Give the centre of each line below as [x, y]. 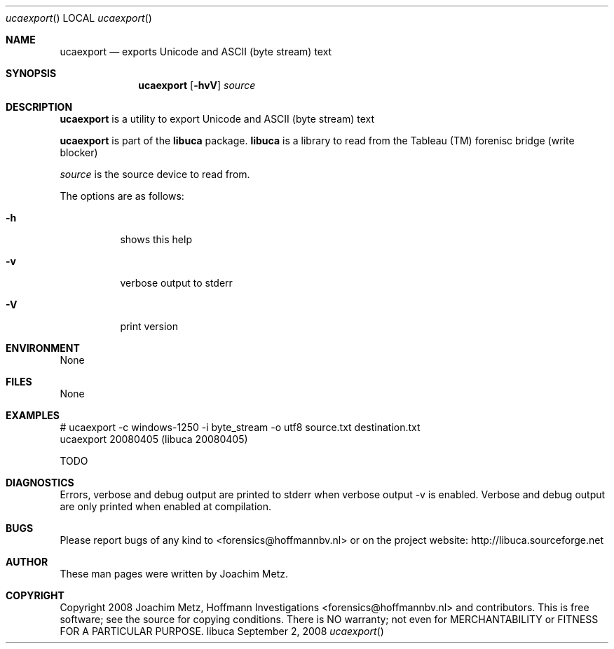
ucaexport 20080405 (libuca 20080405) [154, 439]
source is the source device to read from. [155, 174]
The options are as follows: [122, 196]
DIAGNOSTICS [40, 483]
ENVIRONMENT [43, 348]
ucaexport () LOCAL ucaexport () [79, 18]
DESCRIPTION [39, 107]
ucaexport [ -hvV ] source [197, 85]
